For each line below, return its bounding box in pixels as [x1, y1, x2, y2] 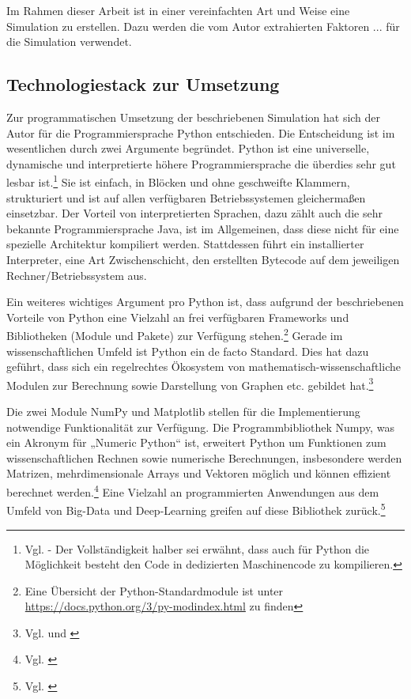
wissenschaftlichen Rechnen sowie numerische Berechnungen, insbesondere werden [6, 449, 402, 466]
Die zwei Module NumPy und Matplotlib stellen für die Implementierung [6, 403, 360, 420]
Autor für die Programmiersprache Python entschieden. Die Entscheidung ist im [6, 124, 395, 141]
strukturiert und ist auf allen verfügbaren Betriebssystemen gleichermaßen [6, 189, 366, 206]
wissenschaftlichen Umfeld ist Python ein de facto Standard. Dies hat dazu [6, 342, 369, 359]
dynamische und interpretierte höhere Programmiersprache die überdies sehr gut [6, 155, 396, 172]
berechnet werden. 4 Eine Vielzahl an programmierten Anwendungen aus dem [6, 482, 379, 500]
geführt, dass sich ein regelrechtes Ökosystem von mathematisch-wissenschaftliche [6, 358, 401, 375]
